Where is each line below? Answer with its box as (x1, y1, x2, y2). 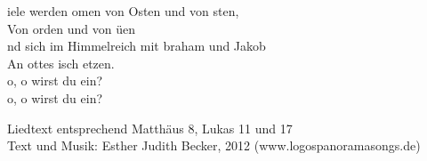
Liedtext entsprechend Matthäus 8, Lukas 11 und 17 (7, 118, 293, 137)
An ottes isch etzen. (7, 53, 115, 72)
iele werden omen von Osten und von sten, (7, 2, 239, 20)
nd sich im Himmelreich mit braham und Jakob (7, 36, 266, 55)
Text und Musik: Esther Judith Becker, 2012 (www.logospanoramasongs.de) (7, 136, 421, 155)
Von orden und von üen (7, 19, 135, 37)
